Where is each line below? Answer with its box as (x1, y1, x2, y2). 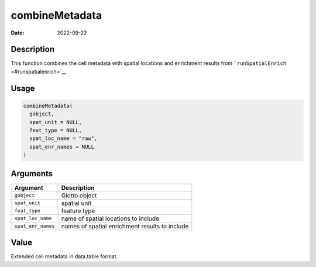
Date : (11, 29, 25, 36)
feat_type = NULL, (29, 127, 82, 134)
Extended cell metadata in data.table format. (11, 253, 118, 260)
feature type (61, 207, 95, 215)
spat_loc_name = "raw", (29, 135, 98, 142)
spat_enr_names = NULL (29, 143, 95, 150)
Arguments (11, 169, 53, 179)
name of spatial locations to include (61, 214, 159, 222)
